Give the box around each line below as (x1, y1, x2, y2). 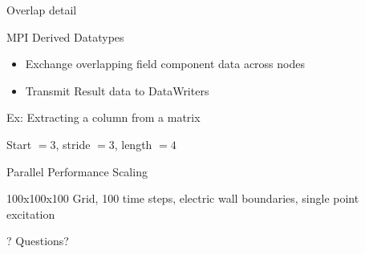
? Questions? (6, 232, 69, 249)
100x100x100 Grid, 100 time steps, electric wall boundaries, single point (6, 190, 359, 207)
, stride (55, 135, 91, 152)
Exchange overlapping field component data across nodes (25, 55, 305, 72)
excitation (6, 205, 55, 222)
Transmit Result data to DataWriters (25, 82, 209, 99)
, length (114, 135, 152, 152)
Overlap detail (6, 2, 77, 18)
